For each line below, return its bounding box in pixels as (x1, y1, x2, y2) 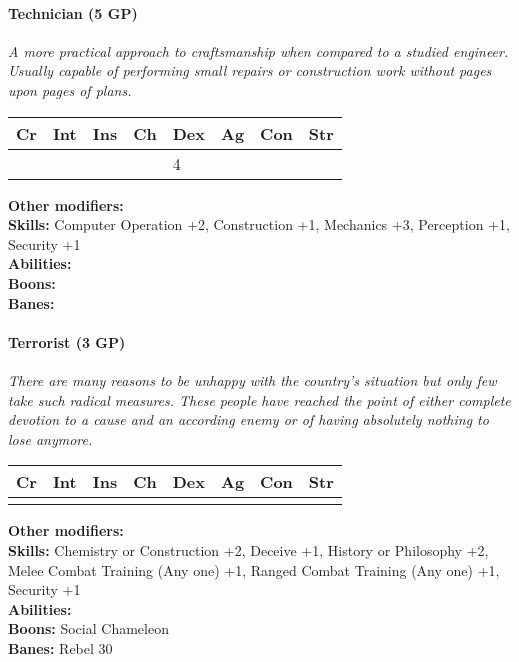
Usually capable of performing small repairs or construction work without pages (8, 60, 492, 81)
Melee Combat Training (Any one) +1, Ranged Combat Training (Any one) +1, (8, 559, 500, 580)
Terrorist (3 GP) (8, 331, 126, 352)
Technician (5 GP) (8, 2, 138, 23)
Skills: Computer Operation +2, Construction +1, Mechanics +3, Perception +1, (8, 214, 510, 235)
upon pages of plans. (8, 79, 132, 100)
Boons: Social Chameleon (8, 618, 169, 639)
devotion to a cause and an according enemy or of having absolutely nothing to (8, 409, 489, 430)
